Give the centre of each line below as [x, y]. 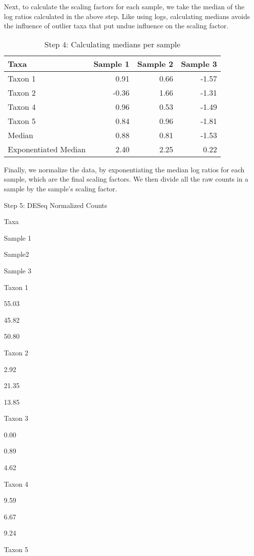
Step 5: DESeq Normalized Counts [56, 205]
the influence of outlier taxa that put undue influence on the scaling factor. [116, 26]
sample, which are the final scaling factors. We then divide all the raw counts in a [126, 179]
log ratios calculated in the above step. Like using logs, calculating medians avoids [127, 16]
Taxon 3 [16, 418]
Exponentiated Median [47, 149]
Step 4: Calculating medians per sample [113, 44]
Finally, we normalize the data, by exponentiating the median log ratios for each [124, 169]
